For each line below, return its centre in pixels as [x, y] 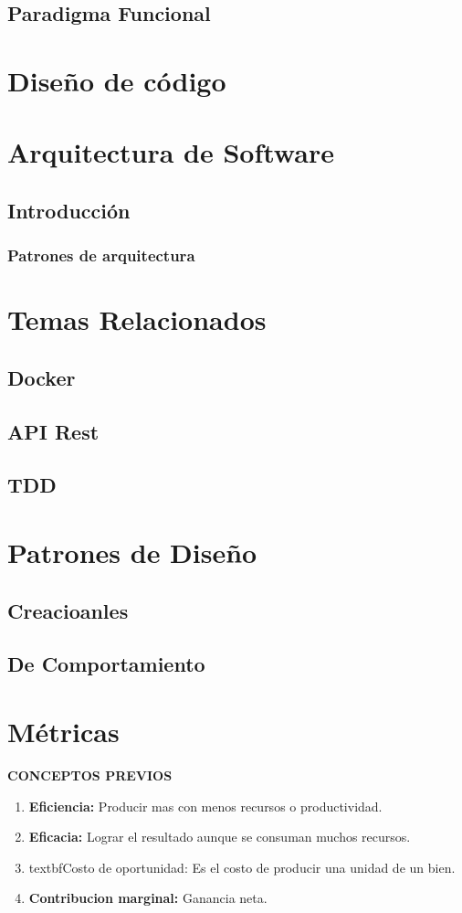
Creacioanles [68, 610]
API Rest [53, 431]
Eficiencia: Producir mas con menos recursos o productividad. [205, 806]
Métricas [63, 731]
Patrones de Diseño [132, 552]
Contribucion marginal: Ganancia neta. [148, 898]
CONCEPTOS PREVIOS [90, 775]
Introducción [69, 210]
